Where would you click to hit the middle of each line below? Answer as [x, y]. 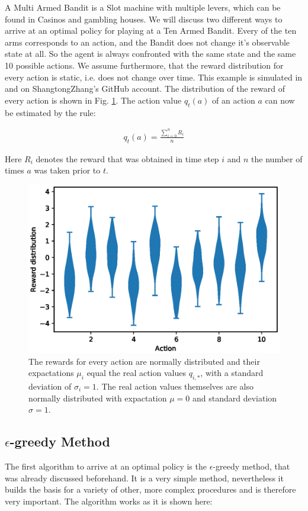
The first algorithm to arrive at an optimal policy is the [106, 466]
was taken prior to [67, 170]
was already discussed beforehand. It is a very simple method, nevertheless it [144, 478]
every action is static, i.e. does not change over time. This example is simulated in [154, 77]
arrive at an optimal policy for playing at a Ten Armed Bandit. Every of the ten [151, 30]
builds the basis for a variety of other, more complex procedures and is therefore [150, 489]
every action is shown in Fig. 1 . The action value [93, 100]
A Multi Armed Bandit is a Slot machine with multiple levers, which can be [143, 7]
